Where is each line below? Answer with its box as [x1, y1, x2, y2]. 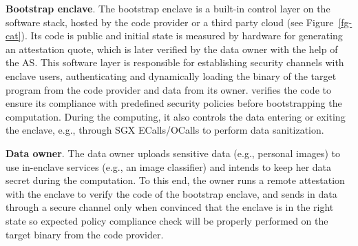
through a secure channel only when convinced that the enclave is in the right [6, 200, 334, 214]
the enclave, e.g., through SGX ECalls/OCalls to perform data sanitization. [6, 123, 324, 137]
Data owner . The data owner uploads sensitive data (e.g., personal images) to [6, 145, 340, 160]
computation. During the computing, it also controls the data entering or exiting [6, 109, 346, 123]
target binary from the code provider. [6, 227, 164, 241]
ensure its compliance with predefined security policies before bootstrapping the [6, 96, 342, 110]
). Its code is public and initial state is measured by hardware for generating [21, 28, 343, 43]
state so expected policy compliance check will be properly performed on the [6, 213, 328, 227]
